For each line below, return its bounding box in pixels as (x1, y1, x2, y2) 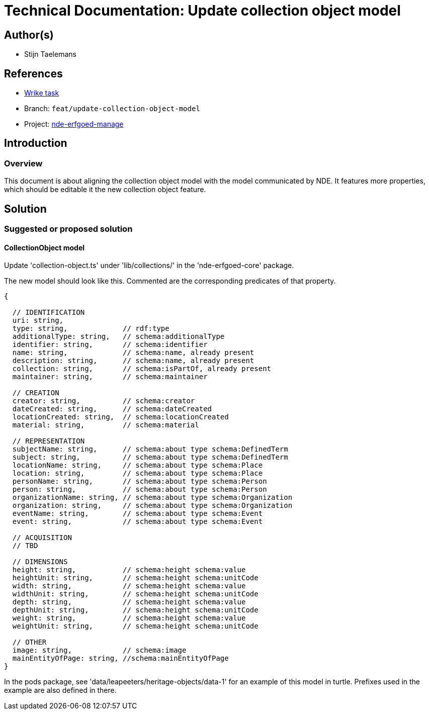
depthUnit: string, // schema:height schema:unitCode (12, 606, 259, 614)
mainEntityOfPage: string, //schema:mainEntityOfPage (12, 654, 229, 663)
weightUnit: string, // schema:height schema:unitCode (12, 622, 259, 631)
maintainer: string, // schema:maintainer (12, 373, 208, 381)
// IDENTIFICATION (12, 308, 85, 317)
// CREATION (12, 389, 59, 397)
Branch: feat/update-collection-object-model (24, 104, 200, 113)
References (4, 67, 63, 80)
